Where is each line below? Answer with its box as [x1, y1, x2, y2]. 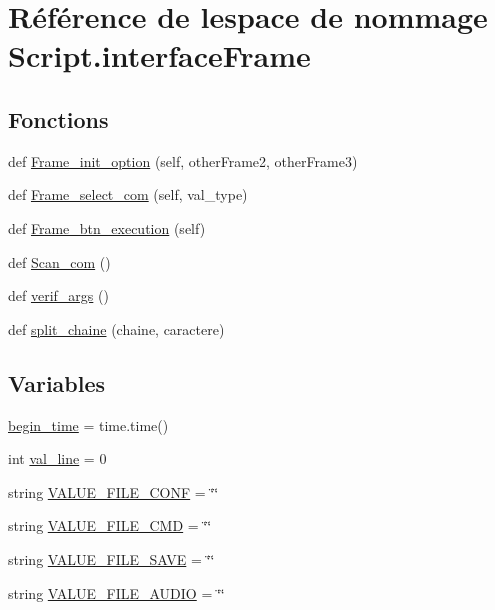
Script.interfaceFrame [8, 35, 311, 76]
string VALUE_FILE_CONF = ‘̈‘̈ [8, 481, 219, 502]
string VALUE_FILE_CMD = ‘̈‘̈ [8, 515, 212, 536]
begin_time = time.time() [8, 414, 169, 435]
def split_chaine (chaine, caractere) [8, 318, 225, 339]
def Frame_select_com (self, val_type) [8, 184, 248, 205]
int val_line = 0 [8, 448, 107, 469]
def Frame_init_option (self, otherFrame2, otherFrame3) [8, 150, 358, 171]
